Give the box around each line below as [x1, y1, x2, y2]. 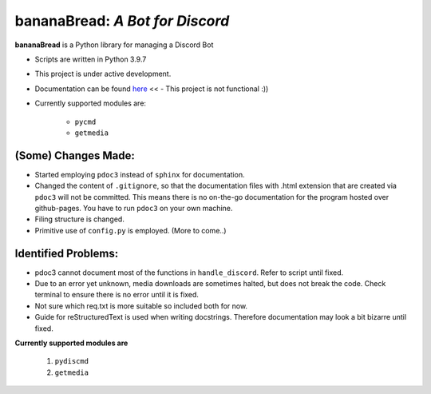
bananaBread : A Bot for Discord [14, 12, 230, 30]
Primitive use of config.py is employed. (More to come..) [34, 225, 227, 235]
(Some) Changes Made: [14, 149, 136, 162]
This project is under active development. [34, 69, 172, 79]
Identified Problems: [14, 246, 119, 260]
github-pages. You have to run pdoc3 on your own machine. [34, 203, 233, 213]
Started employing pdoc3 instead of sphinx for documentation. [34, 169, 245, 179]
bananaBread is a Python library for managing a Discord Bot [14, 40, 214, 50]
